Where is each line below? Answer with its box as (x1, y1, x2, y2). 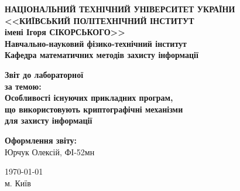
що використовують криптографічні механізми (5, 103, 183, 115)
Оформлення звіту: (5, 134, 77, 146)
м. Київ (5, 176, 31, 189)
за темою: (5, 80, 42, 92)
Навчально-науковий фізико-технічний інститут (5, 37, 187, 49)
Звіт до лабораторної (5, 68, 84, 80)
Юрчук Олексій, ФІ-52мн (5, 145, 95, 158)
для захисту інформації (5, 114, 92, 127)
